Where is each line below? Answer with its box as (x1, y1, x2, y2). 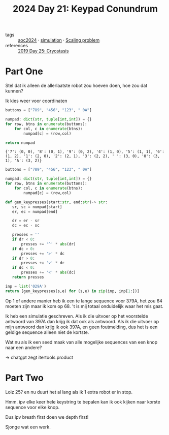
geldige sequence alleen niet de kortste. (5, 329, 89, 335)
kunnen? (5, 88, 24, 94)
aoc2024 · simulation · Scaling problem (18, 37, 100, 43)
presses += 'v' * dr (21, 260, 65, 266)
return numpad (5, 140, 36, 145)
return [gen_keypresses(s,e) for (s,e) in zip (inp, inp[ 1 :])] (5, 288, 140, 294)
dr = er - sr (12, 218, 40, 224)
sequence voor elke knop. (5, 404, 60, 410)
